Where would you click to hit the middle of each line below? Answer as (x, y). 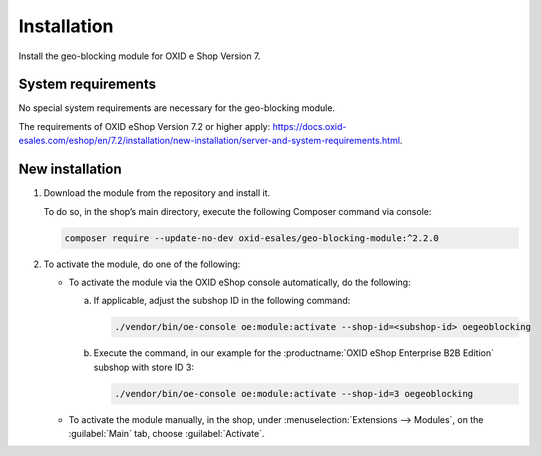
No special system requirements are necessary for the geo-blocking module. (176, 108)
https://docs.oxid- (309, 126)
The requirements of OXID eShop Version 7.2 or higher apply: (144, 126)
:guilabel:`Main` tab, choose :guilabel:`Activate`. (166, 433)
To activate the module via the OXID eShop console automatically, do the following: (239, 282)
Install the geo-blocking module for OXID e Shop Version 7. (139, 56)
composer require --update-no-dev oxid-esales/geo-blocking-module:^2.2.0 (252, 238)
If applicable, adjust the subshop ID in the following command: (222, 301)
